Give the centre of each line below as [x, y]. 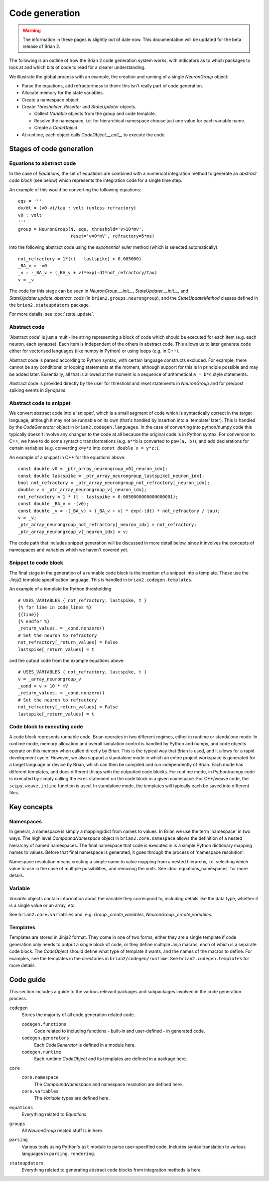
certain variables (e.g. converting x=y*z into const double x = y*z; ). [84, 448]
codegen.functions [44, 1024]
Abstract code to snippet [40, 403]
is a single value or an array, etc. [42, 905]
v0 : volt [30, 215]
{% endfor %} [34, 621]
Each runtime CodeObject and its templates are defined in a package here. [111, 1059]
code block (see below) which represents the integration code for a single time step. [96, 180]
